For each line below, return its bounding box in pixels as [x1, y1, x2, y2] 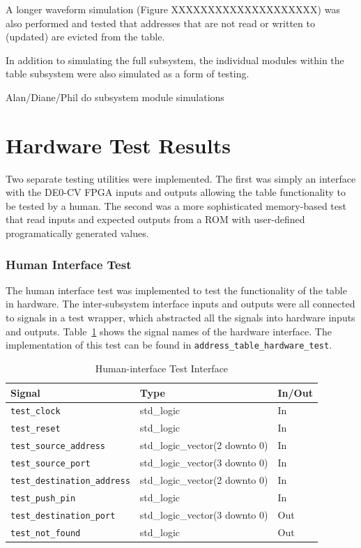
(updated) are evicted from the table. [6, 29, 165, 44]
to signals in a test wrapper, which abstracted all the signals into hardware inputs [6, 310, 355, 325]
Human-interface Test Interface [95, 360, 229, 375]
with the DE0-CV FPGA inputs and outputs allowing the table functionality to [6, 185, 346, 199]
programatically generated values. [6, 226, 149, 241]
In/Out [277, 385, 313, 399]
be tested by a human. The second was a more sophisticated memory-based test [6, 198, 346, 213]
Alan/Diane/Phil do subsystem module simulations [6, 89, 224, 104]
